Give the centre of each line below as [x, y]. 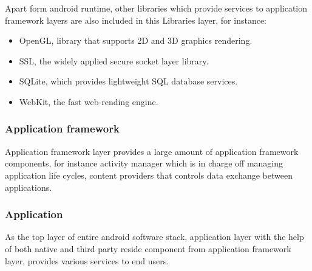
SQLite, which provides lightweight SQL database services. [128, 81]
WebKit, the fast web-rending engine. [89, 101]
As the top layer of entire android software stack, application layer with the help [154, 237]
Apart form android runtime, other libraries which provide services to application [156, 8]
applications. [29, 187]
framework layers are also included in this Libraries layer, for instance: [136, 20]
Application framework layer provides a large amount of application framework [152, 151]
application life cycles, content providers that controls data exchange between [149, 175]
